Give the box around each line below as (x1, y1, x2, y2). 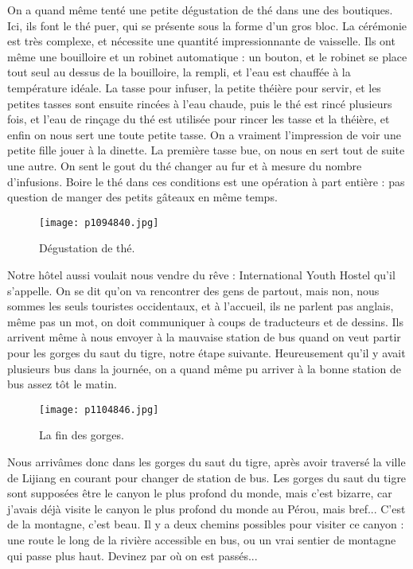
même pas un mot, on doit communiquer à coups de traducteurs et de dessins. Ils (7, 313, 403, 329)
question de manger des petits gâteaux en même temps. (7, 189, 278, 205)
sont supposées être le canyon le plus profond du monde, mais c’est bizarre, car (7, 485, 392, 501)
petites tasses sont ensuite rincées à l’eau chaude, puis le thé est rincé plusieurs (7, 95, 392, 111)
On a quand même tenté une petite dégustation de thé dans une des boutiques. (7, 2, 393, 18)
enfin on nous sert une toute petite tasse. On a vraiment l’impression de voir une (7, 126, 401, 142)
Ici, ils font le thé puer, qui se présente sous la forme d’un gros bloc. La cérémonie (7, 17, 407, 33)
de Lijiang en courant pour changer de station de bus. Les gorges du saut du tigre (7, 469, 407, 485)
